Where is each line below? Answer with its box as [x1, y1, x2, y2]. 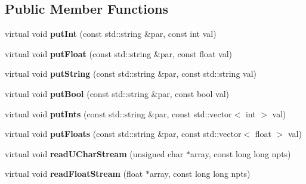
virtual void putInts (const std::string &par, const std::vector [5, 107, 232, 120]
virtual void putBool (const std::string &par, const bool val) [5, 87, 229, 99]
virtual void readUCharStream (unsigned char [5, 147, 184, 160]
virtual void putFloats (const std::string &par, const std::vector [5, 127, 242, 140]
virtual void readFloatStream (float [5, 167, 143, 180]
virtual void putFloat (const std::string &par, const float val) [5, 47, 233, 60]
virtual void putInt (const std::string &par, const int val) [5, 27, 217, 40]
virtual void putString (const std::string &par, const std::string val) [5, 67, 257, 80]
